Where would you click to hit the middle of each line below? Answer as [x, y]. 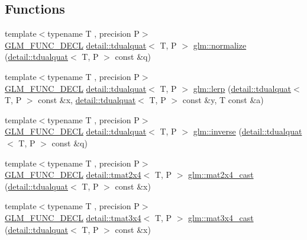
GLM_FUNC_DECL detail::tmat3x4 [73, 217]
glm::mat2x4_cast [221, 175]
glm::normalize [220, 45]
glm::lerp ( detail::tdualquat [242, 88]
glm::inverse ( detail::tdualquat [248, 131]
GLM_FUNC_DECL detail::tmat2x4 [73, 175]
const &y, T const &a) [223, 100]
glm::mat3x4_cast [221, 217]
